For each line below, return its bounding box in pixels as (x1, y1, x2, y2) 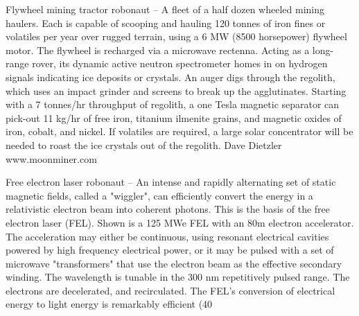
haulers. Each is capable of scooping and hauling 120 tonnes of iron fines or (6, 15, 326, 30)
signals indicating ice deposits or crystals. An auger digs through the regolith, (6, 69, 335, 84)
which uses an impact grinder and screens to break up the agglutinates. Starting (6, 83, 347, 98)
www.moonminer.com (6, 151, 97, 166)
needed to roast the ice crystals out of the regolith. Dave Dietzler (6, 137, 282, 152)
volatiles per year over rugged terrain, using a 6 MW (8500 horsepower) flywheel (6, 29, 347, 44)
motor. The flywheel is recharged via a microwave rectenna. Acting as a (6, 42, 310, 57)
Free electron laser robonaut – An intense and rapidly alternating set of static (6, 175, 336, 189)
